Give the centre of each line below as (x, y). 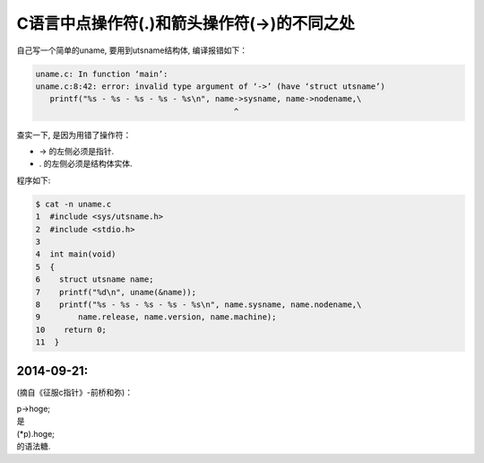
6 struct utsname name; (95, 280)
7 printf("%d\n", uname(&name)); (116, 292)
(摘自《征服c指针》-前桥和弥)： (75, 392)
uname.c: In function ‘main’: (102, 74)
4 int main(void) (76, 254)
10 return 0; (71, 329)
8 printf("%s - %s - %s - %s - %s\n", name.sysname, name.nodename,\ (199, 304)
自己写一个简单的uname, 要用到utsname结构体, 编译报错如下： (132, 50)
